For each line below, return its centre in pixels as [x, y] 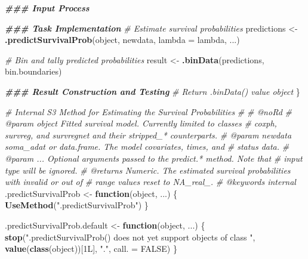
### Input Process [47, 8]
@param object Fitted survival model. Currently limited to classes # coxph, [141, 123]
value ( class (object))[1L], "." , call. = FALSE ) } [91, 249]
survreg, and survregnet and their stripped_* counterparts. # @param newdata [148, 135]
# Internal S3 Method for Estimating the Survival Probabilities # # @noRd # [148, 111]
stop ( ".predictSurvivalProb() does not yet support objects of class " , [130, 237]
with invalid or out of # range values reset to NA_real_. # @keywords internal [150, 182]
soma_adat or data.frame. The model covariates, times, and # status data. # [147, 147]
